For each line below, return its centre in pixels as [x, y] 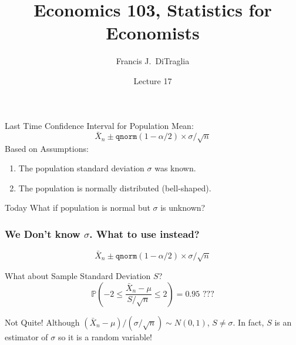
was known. [175, 168]
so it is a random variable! [105, 336]
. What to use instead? [144, 234]
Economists [153, 33]
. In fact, [248, 322]
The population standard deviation [81, 168]
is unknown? [183, 208]
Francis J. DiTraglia [153, 61]
